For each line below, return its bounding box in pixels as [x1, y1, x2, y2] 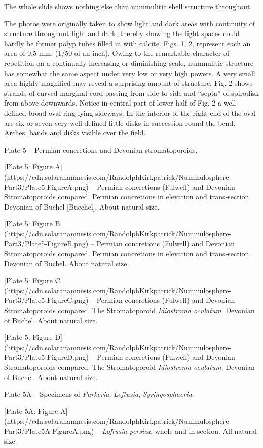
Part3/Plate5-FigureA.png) [4, 181, 89, 192]
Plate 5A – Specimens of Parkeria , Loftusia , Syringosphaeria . [4, 389, 194, 399]
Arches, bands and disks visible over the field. [4, 127, 146, 138]
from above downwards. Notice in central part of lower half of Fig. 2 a [4, 97, 222, 108]
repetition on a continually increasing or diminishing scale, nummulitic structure [4, 57, 254, 68]
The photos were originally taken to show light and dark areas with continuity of [4, 18, 255, 28]
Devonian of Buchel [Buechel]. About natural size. [4, 201, 160, 212]
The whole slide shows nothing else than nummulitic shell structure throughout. [4, 1, 252, 11]
